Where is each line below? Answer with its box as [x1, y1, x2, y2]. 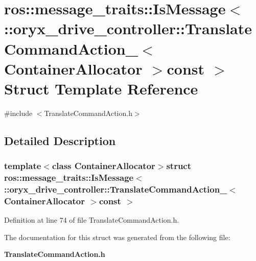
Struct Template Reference [4, 78, 198, 99]
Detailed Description [4, 132, 116, 148]
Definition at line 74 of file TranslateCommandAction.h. [4, 215, 179, 225]
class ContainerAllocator [52, 159, 155, 172]
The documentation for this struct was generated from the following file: [4, 231, 230, 242]
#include [4, 107, 33, 118]
